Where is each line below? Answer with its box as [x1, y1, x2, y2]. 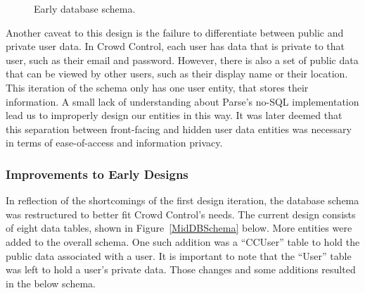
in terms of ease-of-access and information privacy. [6, 135, 223, 150]
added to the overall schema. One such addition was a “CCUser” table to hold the [6, 234, 360, 249]
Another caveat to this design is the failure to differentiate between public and [6, 25, 344, 39]
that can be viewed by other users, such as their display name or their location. [6, 66, 348, 81]
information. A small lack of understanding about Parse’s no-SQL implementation [6, 94, 359, 108]
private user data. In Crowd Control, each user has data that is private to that [6, 39, 345, 54]
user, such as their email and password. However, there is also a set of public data [6, 52, 359, 67]
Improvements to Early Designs [6, 165, 188, 182]
